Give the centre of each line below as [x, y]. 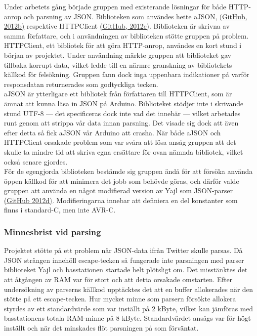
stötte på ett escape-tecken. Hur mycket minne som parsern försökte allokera [120, 299]
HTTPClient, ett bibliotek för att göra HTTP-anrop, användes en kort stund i [123, 45]
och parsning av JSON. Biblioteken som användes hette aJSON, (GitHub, [135, 16]
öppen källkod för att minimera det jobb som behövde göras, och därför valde [122, 181]
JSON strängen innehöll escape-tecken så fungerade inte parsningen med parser [124, 260]
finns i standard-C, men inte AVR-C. [60, 210]
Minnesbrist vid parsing [53, 231]
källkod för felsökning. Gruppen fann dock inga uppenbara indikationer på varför [127, 74]
